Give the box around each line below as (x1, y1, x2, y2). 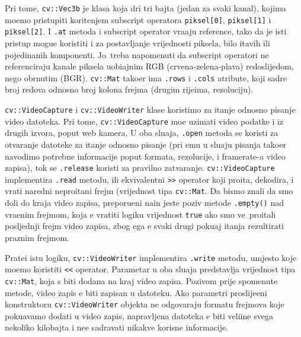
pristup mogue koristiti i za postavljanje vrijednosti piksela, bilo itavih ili (5, 36, 270, 49)
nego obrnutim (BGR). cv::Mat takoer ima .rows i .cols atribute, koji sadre (5, 71, 287, 84)
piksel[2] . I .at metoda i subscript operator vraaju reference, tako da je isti (5, 25, 287, 37)
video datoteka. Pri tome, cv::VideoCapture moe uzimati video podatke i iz (5, 115, 284, 127)
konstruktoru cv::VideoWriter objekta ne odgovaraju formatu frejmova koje (5, 298, 284, 310)
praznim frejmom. (5, 231, 69, 244)
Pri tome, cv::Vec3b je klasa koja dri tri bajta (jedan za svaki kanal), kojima (5, 2, 286, 14)
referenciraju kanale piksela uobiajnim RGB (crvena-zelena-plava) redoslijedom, (5, 60, 294, 72)
